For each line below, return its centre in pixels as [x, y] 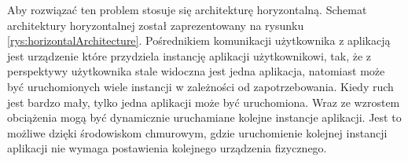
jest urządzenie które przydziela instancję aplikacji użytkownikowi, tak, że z [189, 55]
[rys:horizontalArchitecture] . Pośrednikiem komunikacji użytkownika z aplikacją [199, 40]
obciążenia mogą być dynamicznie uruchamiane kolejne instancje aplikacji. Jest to [204, 117]
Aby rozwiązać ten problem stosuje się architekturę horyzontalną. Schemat [187, 9]
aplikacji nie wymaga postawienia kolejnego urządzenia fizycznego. [167, 148]
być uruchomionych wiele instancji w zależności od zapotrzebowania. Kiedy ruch [200, 86]
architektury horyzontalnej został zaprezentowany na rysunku [156, 25]
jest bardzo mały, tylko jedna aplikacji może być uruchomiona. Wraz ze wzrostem [204, 102]
